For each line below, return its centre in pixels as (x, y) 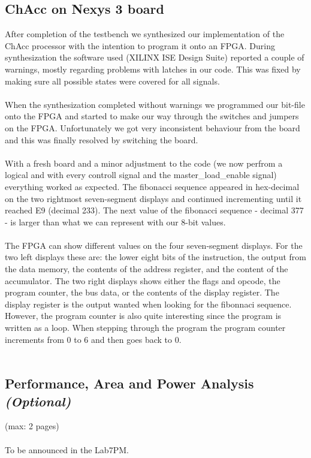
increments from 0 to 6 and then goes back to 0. (93, 339)
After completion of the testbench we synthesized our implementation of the (145, 34)
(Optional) (38, 401)
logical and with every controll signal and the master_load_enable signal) (141, 175)
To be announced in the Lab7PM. (67, 449)
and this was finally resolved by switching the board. (102, 139)
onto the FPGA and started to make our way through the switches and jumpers (152, 116)
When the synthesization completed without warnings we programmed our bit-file (155, 104)
